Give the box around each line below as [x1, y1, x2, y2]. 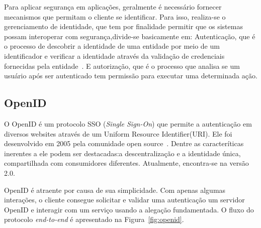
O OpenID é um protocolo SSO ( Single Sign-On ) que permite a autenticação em [4, 118, 252, 129]
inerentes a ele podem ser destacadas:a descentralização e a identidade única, [4, 148, 241, 158]
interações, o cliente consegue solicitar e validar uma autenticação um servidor [4, 194, 245, 205]
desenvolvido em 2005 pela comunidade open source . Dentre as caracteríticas [4, 138, 244, 149]
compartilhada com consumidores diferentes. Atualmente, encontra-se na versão [4, 158, 249, 168]
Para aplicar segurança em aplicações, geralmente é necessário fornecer [4, 2, 222, 12]
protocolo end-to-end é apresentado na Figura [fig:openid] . [4, 214, 184, 224]
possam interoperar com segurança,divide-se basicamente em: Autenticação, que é [4, 31, 255, 41]
